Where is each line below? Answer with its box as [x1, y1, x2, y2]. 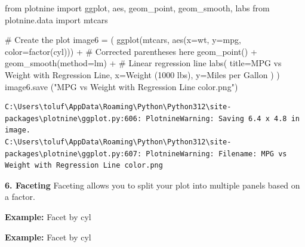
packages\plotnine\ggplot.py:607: [5, 149, 142, 158]
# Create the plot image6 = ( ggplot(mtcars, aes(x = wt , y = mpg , [5, 33, 241, 46]
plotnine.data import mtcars [5, 13, 108, 26]
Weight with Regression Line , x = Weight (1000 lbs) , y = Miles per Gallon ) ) [5, 68, 280, 81]
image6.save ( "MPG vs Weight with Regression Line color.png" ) [5, 80, 238, 92]
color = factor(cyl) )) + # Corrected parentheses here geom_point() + [5, 45, 257, 57]
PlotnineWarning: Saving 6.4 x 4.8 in [146, 114, 300, 123]
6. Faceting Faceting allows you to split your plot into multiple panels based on [5, 178, 300, 191]
